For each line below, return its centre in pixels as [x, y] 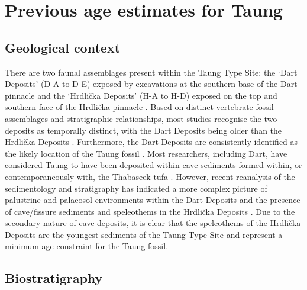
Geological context [63, 47]
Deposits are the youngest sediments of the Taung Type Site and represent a [144, 234]
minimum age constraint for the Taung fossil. [87, 246]
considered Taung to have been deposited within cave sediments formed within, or [153, 165]
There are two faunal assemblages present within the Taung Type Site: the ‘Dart [151, 72]
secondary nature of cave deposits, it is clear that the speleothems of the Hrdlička [153, 223]
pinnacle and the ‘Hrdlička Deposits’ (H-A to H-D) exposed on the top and [141, 95]
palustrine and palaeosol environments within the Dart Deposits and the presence [153, 200]
